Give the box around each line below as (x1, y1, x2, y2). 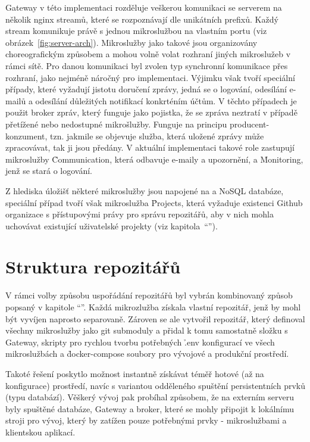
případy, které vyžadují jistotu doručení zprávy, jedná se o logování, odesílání (5, 83, 287, 95)
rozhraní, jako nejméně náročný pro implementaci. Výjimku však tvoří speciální (5, 71, 295, 83)
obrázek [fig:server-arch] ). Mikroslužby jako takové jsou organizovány (5, 36, 258, 48)
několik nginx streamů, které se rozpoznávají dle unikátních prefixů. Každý (5, 13, 278, 25)
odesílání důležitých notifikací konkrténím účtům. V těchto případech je (35, 94, 297, 107)
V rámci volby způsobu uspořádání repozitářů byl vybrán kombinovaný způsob (5, 289, 293, 301)
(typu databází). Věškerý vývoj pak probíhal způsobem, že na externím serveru (5, 391, 294, 403)
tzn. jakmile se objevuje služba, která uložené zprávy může (50, 129, 264, 142)
